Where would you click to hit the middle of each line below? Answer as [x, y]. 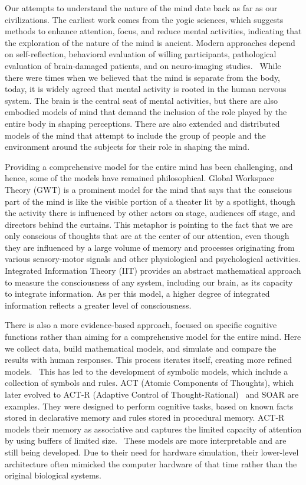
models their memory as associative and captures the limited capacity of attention [153, 429]
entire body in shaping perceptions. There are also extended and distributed [142, 123]
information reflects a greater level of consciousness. [98, 305]
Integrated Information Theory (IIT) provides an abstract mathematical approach [153, 271]
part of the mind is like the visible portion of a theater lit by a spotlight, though [150, 201]
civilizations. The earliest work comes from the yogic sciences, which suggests [144, 19]
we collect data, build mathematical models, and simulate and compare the [141, 348]
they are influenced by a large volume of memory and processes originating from [150, 247]
